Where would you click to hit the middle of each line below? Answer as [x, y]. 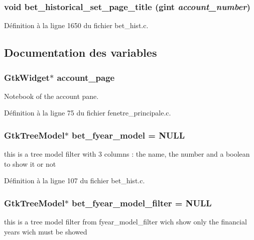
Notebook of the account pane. [51, 96]
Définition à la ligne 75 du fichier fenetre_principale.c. [88, 113]
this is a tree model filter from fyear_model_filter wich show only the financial [125, 222]
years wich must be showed [46, 231]
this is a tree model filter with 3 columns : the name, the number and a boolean [127, 154]
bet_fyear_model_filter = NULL [142, 203]
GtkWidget [27, 77]
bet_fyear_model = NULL [129, 135]
